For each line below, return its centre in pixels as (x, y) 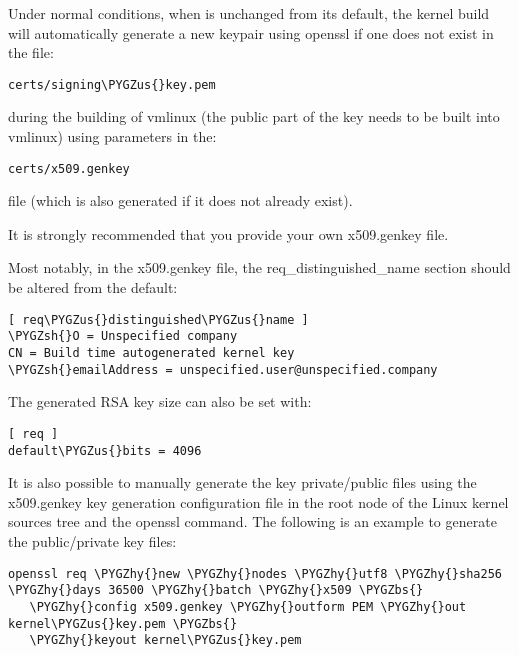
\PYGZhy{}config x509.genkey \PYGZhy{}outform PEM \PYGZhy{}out (248, 606)
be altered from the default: (93, 287)
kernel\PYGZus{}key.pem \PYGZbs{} (123, 623)
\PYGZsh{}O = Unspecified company (123, 336)
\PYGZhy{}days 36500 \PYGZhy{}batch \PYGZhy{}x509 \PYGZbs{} (216, 590)
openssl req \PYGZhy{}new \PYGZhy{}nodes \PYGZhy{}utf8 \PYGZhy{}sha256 (255, 573)
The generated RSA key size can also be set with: (160, 401)
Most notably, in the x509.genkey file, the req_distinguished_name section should (259, 267)
